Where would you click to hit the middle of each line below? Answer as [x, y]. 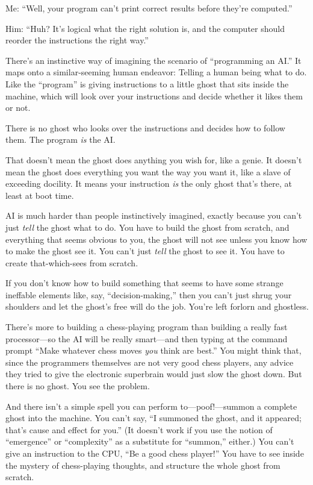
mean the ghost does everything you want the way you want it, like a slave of [148, 171]
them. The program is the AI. [60, 139]
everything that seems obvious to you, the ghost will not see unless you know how [156, 239]
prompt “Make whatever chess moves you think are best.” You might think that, [153, 350]
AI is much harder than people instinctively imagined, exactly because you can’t [154, 215]
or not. [18, 108]
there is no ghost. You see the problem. [78, 386]
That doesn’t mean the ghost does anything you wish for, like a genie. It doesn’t [154, 159]
